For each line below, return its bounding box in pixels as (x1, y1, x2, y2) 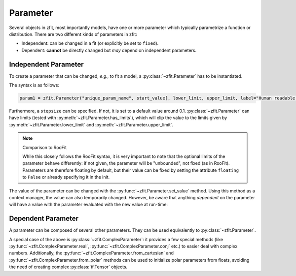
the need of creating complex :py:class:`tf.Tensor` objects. (9, 264, 128, 270)
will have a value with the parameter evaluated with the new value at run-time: (9, 202, 168, 208)
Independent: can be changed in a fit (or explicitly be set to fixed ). (21, 40, 159, 46)
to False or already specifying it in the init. (22, 174, 110, 180)
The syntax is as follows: (9, 82, 59, 88)
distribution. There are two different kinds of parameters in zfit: (9, 31, 138, 37)
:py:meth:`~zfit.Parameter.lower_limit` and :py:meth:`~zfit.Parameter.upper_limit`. (9, 122, 174, 127)
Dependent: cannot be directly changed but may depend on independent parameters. (21, 47, 197, 53)
